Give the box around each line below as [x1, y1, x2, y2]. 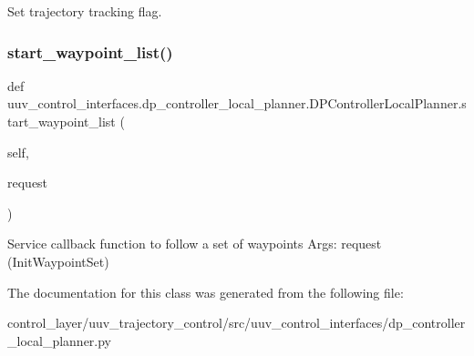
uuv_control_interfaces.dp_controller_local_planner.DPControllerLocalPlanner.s [7, 94, 467, 113]
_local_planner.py [7, 331, 112, 350]
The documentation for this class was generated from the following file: [7, 282, 404, 301]
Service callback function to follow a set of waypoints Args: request [7, 234, 382, 253]
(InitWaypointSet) [7, 251, 109, 270]
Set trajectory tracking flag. [7, 2, 162, 20]
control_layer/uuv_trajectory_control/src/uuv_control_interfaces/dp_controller [7, 313, 466, 332]
